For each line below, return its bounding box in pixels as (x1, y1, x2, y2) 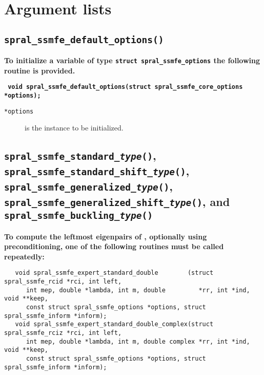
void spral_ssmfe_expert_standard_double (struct (15, 269, 214, 277)
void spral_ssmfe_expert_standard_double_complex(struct (15, 321, 214, 328)
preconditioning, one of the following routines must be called (4, 241, 224, 252)
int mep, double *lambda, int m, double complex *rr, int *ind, (26, 338, 250, 345)
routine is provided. (4, 65, 75, 76)
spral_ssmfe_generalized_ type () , (4, 178, 173, 194)
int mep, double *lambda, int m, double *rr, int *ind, (26, 286, 250, 294)
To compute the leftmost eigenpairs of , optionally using (4, 231, 207, 241)
